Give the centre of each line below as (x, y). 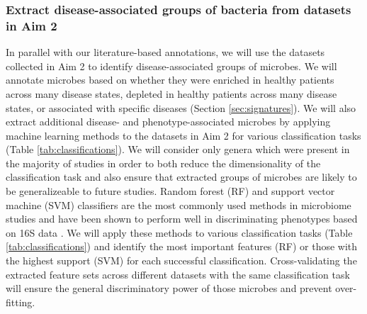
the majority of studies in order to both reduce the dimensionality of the (163, 163)
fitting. (21, 302)
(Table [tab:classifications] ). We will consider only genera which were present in (178, 149)
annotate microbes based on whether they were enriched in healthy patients (170, 80)
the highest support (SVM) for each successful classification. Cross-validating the (181, 260)
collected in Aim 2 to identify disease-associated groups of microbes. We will (171, 66)
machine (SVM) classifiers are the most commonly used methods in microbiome (179, 204)
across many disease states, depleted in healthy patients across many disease (171, 93)
